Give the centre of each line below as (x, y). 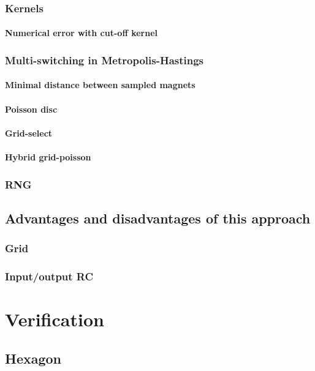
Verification (55, 319)
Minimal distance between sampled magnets (100, 85)
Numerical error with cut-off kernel (81, 33)
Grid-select (29, 133)
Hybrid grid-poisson (48, 157)
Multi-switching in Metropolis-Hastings (104, 60)
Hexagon (33, 358)
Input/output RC (49, 276)
